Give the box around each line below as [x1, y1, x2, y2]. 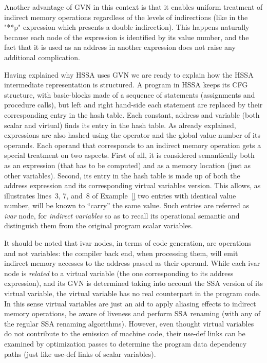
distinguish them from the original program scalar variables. [4, 220, 193, 231]
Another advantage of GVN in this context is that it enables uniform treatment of [4, 2, 263, 12]
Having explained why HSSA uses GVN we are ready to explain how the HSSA [4, 69, 254, 80]
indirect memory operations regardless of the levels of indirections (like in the [4, 11, 248, 22]
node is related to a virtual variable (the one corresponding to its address [4, 267, 234, 278]
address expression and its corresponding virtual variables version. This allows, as [4, 180, 261, 191]
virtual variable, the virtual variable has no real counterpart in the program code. [4, 288, 261, 299]
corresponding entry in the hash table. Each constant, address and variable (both [4, 109, 260, 120]
